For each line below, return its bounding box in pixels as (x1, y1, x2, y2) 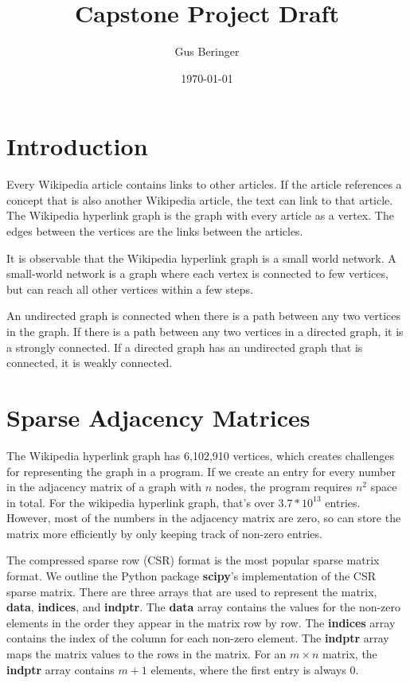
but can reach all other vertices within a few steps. (6, 280, 253, 297)
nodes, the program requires (215, 478, 353, 495)
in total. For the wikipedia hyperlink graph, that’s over (6, 494, 275, 510)
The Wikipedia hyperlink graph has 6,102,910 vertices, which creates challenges (6, 447, 394, 463)
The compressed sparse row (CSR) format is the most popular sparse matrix (6, 552, 380, 568)
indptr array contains (6, 661, 115, 677)
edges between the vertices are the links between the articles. (6, 223, 303, 240)
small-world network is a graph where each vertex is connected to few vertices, (6, 265, 389, 282)
